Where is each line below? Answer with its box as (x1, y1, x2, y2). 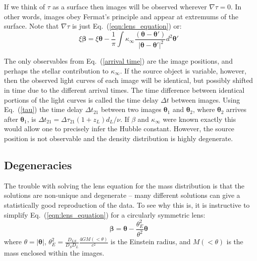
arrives (226, 104, 247, 114)
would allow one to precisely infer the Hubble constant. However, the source (4, 123, 235, 134)
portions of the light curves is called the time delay (4, 94, 158, 105)
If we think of (4, 1, 45, 11)
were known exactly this (162, 113, 236, 124)
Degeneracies (4, 157, 72, 172)
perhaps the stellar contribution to (4, 65, 109, 75)
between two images (101, 104, 161, 114)
